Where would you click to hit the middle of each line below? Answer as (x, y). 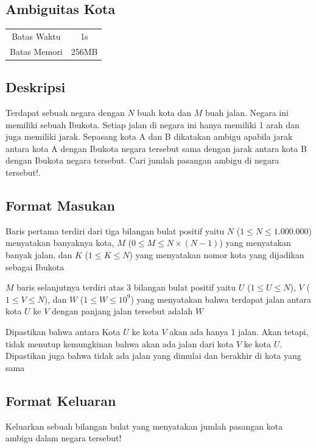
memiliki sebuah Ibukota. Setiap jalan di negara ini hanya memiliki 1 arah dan (153, 124)
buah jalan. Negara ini (247, 113)
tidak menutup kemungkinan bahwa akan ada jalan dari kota (120, 343)
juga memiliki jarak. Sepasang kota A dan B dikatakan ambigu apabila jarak (149, 136)
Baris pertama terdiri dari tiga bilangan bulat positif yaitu (115, 230)
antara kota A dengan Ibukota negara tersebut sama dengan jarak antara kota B (156, 148)
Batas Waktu (36, 36)
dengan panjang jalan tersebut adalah (122, 311)
